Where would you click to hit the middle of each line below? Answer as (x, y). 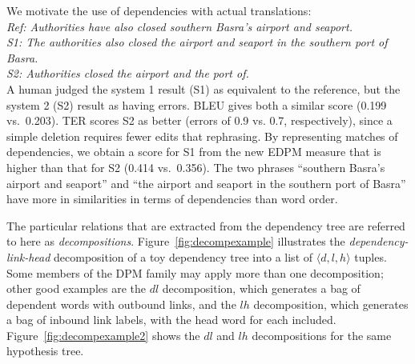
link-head (28, 256)
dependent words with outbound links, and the (121, 304)
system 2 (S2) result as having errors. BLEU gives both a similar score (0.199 (197, 104)
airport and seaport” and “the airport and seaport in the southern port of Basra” (206, 183)
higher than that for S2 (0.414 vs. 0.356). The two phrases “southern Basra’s (196, 167)
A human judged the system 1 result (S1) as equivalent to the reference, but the (203, 88)
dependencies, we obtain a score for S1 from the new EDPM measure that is (194, 152)
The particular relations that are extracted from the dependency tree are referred (206, 225)
